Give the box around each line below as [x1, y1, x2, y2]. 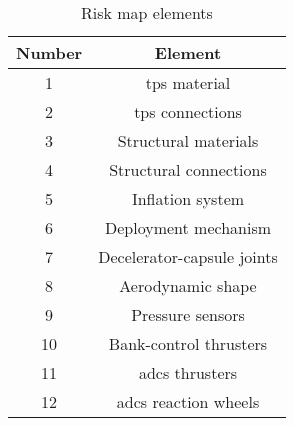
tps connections [134, 100, 242, 123]
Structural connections [109, 158, 267, 181]
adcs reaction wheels [116, 390, 260, 413]
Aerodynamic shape [119, 274, 257, 297]
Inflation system [131, 187, 245, 210]
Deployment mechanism [104, 216, 272, 239]
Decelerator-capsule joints [98, 245, 278, 268]
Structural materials [117, 129, 259, 152]
